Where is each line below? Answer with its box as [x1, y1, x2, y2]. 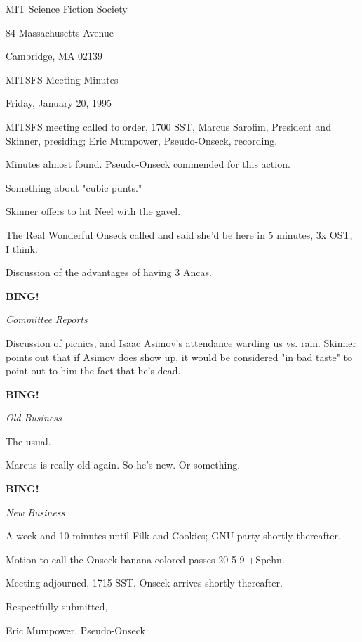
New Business [6, 504, 65, 519]
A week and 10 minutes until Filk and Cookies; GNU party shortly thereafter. [6, 528, 341, 543]
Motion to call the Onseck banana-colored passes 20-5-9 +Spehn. [6, 551, 285, 566]
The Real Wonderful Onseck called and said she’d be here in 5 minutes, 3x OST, [6, 227, 353, 242]
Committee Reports [6, 312, 88, 327]
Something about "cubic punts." [6, 180, 142, 195]
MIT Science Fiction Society [6, 1, 128, 15]
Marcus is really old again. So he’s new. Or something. [6, 457, 241, 472]
